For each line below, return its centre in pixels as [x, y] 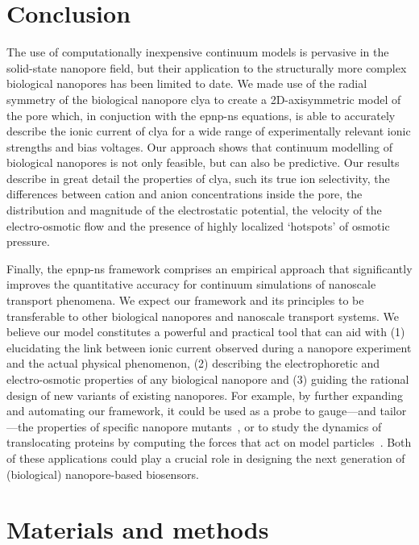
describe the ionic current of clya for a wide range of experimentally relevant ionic [209, 131]
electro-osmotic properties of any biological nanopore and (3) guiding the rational [208, 379]
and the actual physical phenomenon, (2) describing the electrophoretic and [193, 363]
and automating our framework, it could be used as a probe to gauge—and [191, 411]
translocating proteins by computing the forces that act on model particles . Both [209, 442]
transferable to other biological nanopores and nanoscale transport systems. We [203, 316]
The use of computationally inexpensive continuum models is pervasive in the [198, 52]
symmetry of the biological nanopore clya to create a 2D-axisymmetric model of [204, 99]
